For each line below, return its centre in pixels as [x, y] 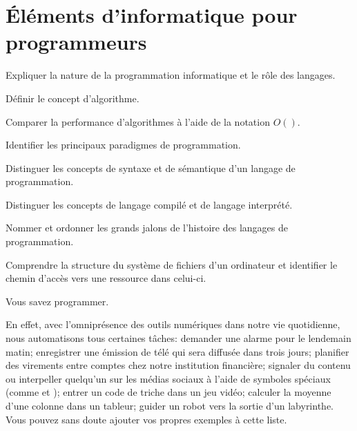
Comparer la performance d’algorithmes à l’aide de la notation [138, 121]
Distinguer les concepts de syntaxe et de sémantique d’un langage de [151, 167]
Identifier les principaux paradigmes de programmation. [123, 145]
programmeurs [76, 42]
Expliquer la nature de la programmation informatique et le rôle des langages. [171, 75]
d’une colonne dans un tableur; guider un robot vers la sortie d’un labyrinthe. [170, 405]
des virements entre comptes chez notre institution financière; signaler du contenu [178, 365]
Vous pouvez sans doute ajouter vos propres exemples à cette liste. [146, 419]
